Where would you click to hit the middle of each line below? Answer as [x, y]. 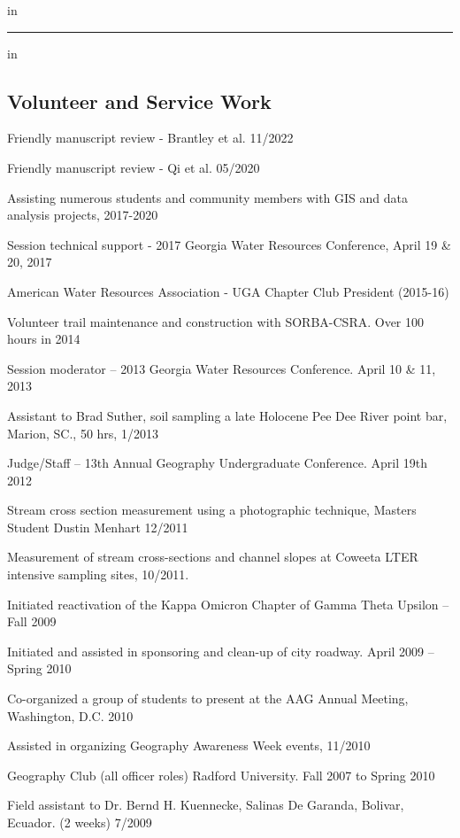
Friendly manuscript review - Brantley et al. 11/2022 [150, 138]
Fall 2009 [32, 621]
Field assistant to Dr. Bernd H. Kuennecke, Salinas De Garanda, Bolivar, [206, 805]
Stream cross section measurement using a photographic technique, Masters [212, 510]
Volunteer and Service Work [139, 101]
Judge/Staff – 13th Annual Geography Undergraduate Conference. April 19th [217, 463]
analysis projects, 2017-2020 [83, 215]
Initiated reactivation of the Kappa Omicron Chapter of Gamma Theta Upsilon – [228, 604]
